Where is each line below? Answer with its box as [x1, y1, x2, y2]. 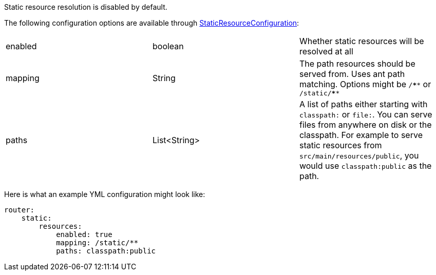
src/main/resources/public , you [299, 150, 419, 161]
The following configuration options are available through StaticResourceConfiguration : [4, 18, 299, 27]
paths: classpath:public [56, 247, 156, 255]
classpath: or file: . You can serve [299, 109, 432, 120]
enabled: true [56, 230, 112, 239]
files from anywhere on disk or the [299, 120, 432, 130]
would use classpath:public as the [299, 161, 432, 171]
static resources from [299, 140, 382, 150]
